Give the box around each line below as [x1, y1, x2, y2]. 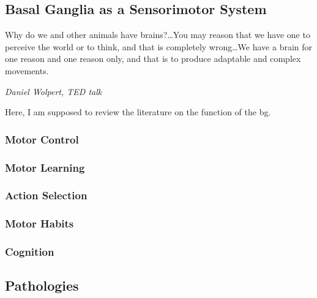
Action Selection [5, 188, 88, 203]
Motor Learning [5, 159, 85, 175]
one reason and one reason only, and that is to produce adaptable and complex [5, 52, 301, 65]
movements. [5, 64, 49, 77]
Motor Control [5, 131, 79, 147]
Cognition [5, 244, 54, 259]
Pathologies [5, 276, 79, 295]
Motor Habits [5, 216, 74, 231]
